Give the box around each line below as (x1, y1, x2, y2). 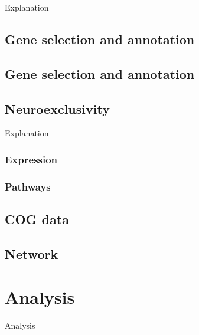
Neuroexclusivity (5, 99, 110, 117)
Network (5, 244, 58, 262)
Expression (5, 152, 58, 166)
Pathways (5, 179, 51, 193)
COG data (5, 210, 69, 228)
